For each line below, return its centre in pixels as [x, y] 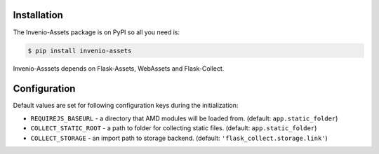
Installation [38, 15]
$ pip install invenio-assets [80, 50]
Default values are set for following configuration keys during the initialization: [126, 106]
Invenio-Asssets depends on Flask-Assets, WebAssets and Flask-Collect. [119, 69]
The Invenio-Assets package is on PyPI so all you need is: [97, 32]
